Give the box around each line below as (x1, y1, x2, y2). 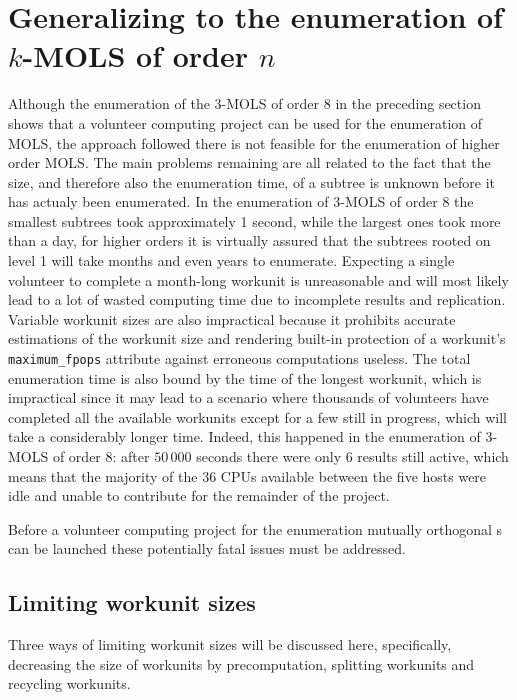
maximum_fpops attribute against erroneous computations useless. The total (8, 348, 471, 369)
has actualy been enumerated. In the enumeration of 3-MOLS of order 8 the (8, 191, 474, 212)
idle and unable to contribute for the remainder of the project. (8, 485, 390, 506)
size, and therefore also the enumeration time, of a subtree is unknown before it (8, 171, 495, 192)
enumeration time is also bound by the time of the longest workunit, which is (8, 367, 482, 388)
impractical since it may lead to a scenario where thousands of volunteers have (8, 387, 489, 408)
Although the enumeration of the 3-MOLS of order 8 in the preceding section (8, 93, 481, 114)
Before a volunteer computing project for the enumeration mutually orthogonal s (8, 518, 503, 539)
